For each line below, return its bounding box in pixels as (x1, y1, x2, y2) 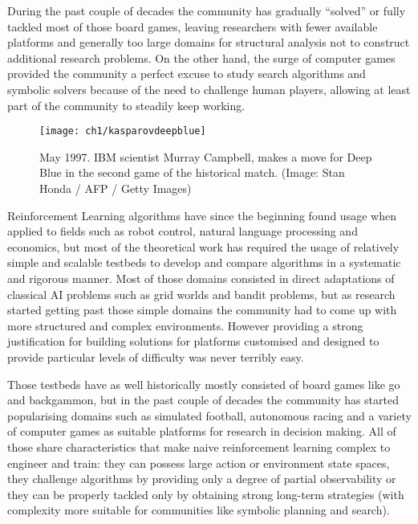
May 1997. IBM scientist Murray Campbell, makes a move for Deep (39, 148, 372, 165)
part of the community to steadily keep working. (7, 96, 246, 113)
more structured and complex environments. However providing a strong (7, 317, 363, 334)
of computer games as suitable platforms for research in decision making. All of (7, 423, 396, 440)
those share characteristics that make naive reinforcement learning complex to (7, 438, 391, 455)
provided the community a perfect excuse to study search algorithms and (7, 65, 366, 82)
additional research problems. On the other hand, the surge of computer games (7, 49, 396, 66)
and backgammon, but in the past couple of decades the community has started (7, 391, 399, 408)
